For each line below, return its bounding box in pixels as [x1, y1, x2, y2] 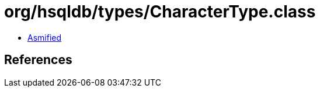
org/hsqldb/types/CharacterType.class [4, 2, 316, 22]
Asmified [27, 32, 62, 43]
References [4, 52, 72, 68]
